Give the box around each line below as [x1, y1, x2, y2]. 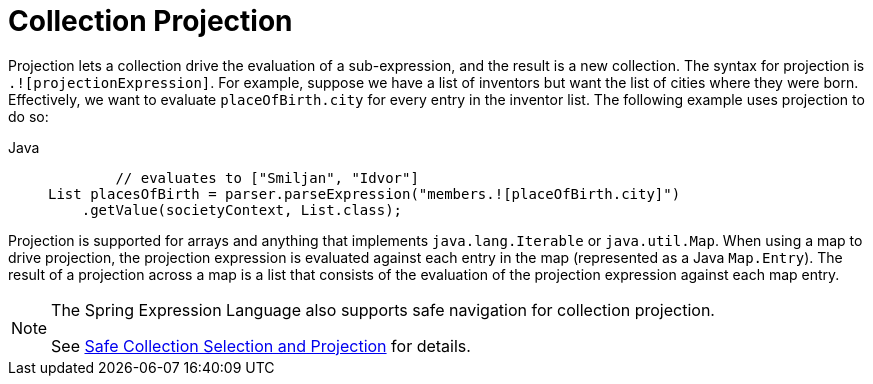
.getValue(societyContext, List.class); [81, 201, 403, 218]
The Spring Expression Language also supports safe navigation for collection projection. [51, 299, 715, 320]
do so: [8, 107, 49, 125]
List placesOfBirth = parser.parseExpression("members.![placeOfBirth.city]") [48, 185, 681, 202]
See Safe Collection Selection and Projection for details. [51, 335, 471, 356]
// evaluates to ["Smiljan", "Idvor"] [115, 169, 419, 186]
